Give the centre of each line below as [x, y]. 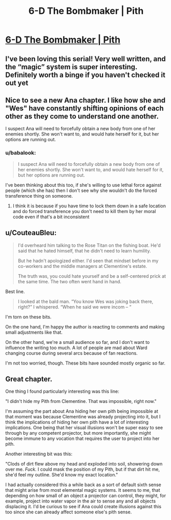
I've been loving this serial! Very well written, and [85, 59]
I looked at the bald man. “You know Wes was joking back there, [85, 301]
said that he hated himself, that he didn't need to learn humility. [84, 251]
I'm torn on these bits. [28, 317]
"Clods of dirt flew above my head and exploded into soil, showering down [84, 464]
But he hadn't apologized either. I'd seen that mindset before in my [88, 261]
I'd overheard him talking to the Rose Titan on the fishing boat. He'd [89, 245]
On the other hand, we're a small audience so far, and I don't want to [78, 342]
